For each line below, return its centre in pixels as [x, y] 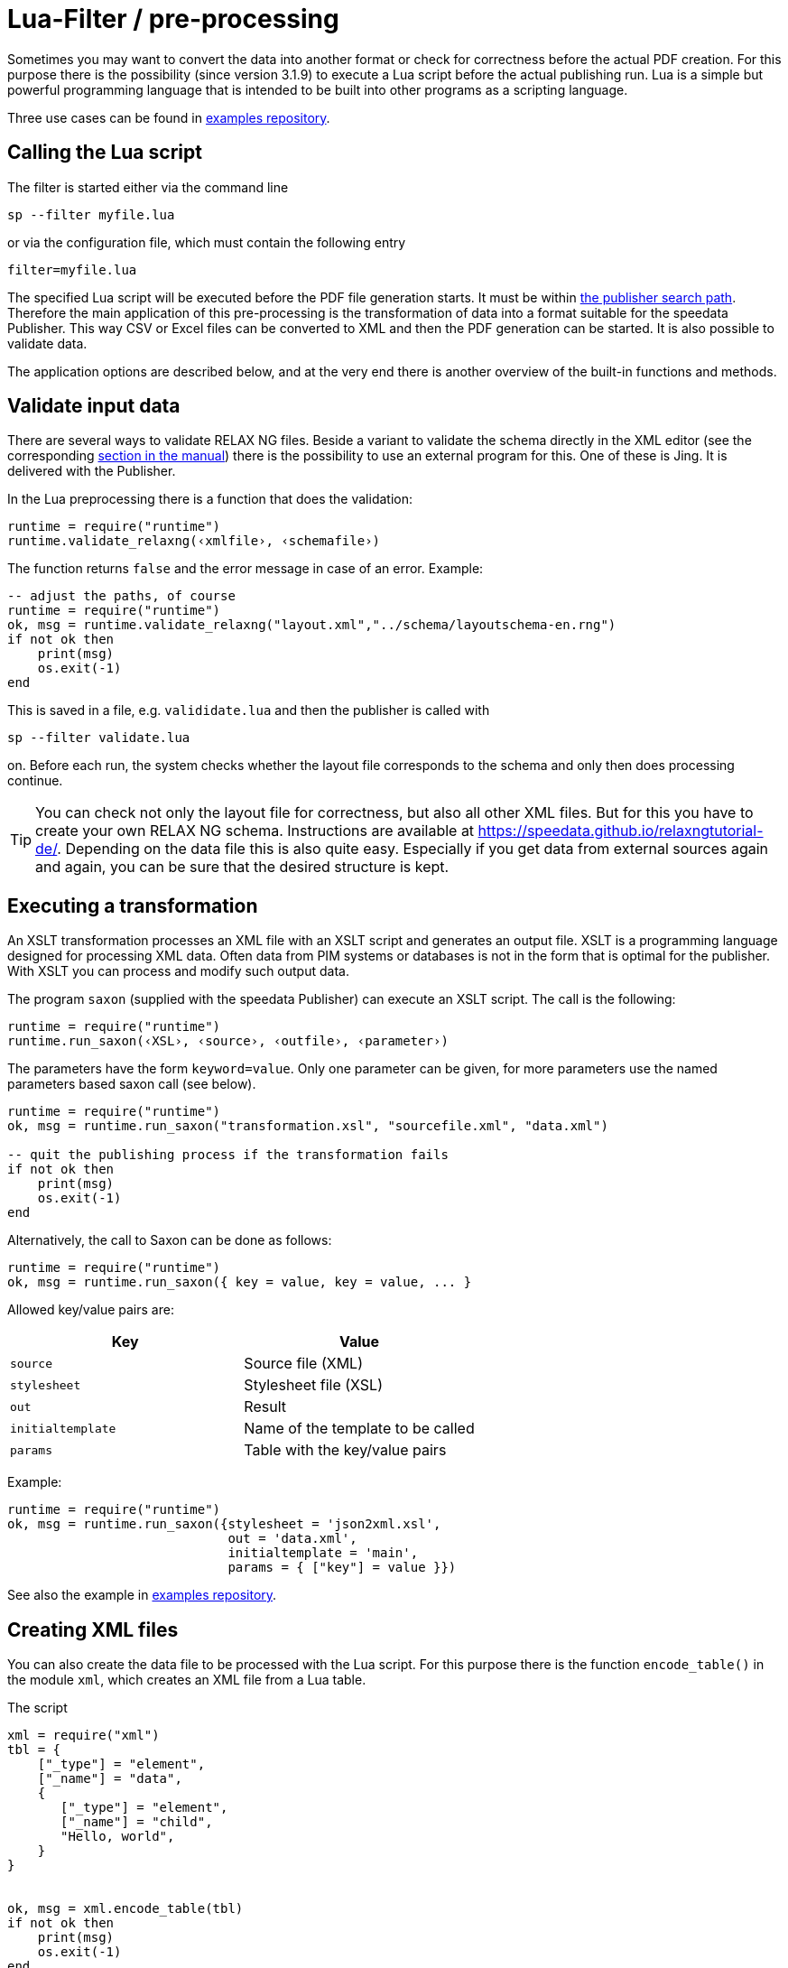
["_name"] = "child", [137, 1822]
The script [37, 1708]
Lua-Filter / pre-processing [173, 19]
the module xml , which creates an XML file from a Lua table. [187, 1680]
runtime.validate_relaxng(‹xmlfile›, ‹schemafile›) [194, 541]
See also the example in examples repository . [142, 1595]
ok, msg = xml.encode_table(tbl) [125, 1909]
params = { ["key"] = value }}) [342, 1568]
